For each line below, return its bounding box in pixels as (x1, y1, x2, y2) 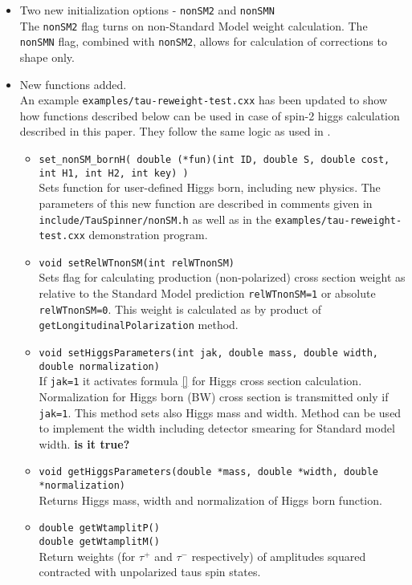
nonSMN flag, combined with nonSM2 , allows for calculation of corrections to (19, 33, 387, 50)
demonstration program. (88, 226, 208, 243)
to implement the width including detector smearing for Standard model (39, 420, 395, 437)
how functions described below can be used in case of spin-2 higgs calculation (19, 107, 400, 124)
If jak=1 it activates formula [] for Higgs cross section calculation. (39, 372, 362, 389)
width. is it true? (39, 435, 130, 452)
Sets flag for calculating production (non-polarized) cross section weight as (39, 269, 406, 286)
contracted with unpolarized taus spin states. (39, 563, 261, 580)
